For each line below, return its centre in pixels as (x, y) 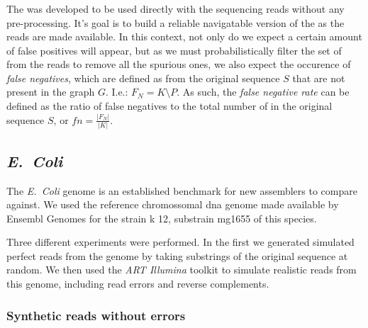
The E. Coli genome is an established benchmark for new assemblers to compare (182, 190)
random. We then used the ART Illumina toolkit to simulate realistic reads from (182, 270)
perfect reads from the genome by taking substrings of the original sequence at (177, 255)
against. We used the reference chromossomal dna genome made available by (173, 204)
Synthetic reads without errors (96, 315)
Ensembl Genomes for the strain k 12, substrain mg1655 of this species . (162, 218)
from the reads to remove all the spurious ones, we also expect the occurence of (179, 64)
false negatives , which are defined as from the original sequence (143, 78)
